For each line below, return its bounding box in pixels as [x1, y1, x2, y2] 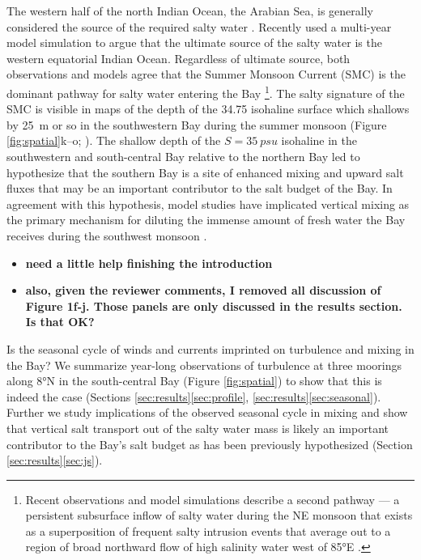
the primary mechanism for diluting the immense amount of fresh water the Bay [6, 211, 406, 228]
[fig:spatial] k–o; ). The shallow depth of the [6, 132, 221, 149]
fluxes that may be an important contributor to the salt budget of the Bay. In [6, 180, 393, 197]
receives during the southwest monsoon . [6, 227, 207, 244]
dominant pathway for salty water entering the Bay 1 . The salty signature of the [6, 82, 405, 101]
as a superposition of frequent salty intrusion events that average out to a [25, 522, 391, 539]
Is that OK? [25, 313, 95, 330]
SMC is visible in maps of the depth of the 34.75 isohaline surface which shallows [6, 100, 410, 117]
